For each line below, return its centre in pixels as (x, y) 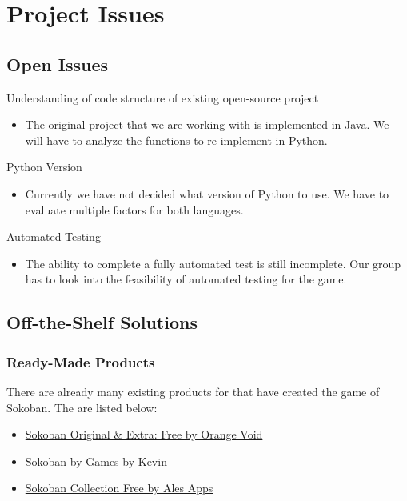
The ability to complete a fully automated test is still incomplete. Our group (213, 263)
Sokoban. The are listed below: (82, 407)
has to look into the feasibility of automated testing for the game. (186, 279)
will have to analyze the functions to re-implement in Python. (176, 140)
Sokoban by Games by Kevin (96, 461)
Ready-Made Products (81, 361)
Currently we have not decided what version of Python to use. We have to (207, 193)
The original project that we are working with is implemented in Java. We (207, 124)
